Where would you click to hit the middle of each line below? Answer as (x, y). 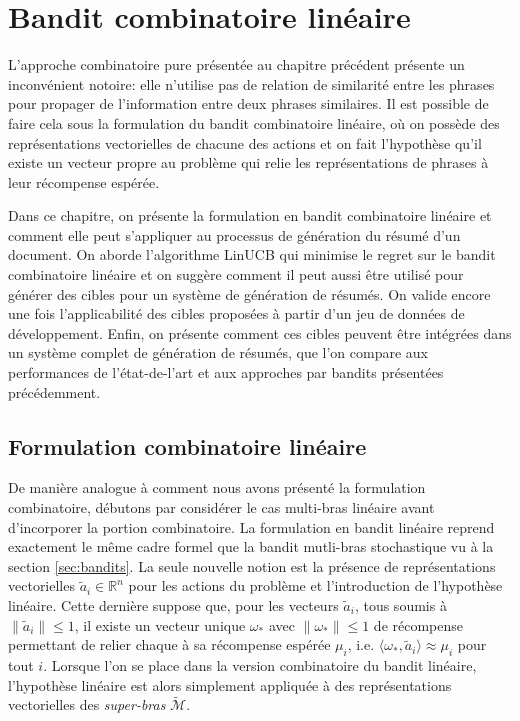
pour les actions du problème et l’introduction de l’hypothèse (315, 585)
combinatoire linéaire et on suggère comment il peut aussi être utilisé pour (236, 274)
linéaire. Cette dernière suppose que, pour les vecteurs (173, 604)
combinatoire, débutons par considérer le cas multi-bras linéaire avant (221, 507)
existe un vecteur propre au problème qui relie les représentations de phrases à (248, 162)
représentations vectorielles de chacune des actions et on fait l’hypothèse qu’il (245, 142)
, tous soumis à (400, 604)
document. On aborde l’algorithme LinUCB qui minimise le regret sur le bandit (252, 254)
